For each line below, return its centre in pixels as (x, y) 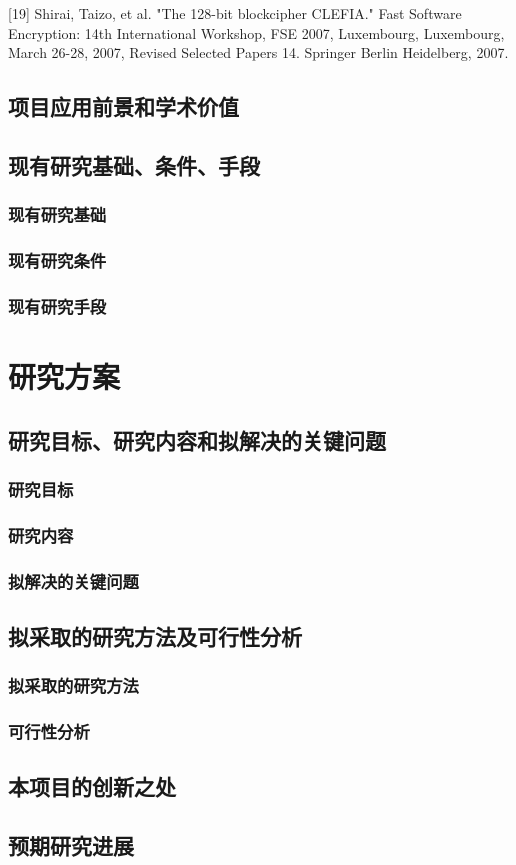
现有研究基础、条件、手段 (134, 164)
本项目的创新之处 (92, 786)
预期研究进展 (71, 845)
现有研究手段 (57, 305)
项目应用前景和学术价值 (123, 106)
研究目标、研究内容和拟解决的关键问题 (197, 439)
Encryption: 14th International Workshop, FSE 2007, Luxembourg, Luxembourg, (256, 32)
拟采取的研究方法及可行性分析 (155, 635)
